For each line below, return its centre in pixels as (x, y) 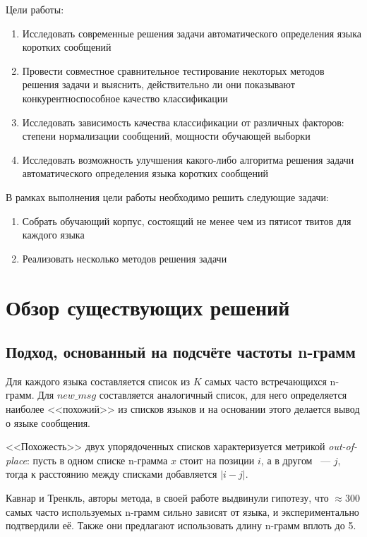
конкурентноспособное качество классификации (125, 98)
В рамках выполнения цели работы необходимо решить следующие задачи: (167, 197)
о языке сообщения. (48, 422)
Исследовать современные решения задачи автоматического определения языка (192, 33)
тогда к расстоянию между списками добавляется (112, 474)
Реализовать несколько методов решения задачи (125, 258)
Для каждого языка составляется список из (98, 381)
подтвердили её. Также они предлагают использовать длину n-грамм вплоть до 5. (181, 525)
